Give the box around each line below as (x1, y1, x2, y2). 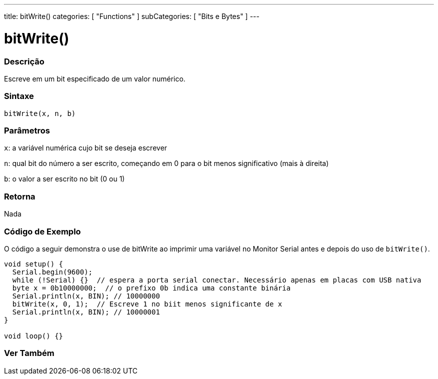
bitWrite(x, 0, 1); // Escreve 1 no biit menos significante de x (12, 299, 282, 308)
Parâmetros (4, 125, 50, 135)
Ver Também (4, 348, 54, 358)
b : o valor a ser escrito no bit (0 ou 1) (4, 174, 125, 183)
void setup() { (4, 259, 63, 268)
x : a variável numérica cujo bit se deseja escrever (4, 143, 167, 152)
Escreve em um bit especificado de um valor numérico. (4, 74, 185, 83)
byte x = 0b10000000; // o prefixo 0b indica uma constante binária (12, 283, 291, 292)
